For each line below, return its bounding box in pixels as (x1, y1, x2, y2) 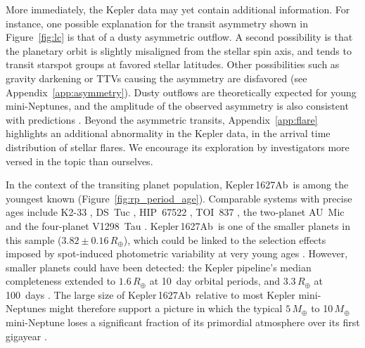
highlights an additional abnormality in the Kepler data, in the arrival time (6, 126, 331, 141)
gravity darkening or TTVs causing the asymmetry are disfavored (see (6, 70, 307, 85)
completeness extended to (6, 273, 116, 288)
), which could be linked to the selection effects (123, 232, 326, 247)
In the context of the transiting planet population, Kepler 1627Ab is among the (6, 177, 349, 192)
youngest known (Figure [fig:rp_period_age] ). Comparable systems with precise (6, 191, 352, 205)
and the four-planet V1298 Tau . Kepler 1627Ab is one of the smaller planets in (6, 218, 350, 233)
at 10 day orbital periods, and (149, 273, 280, 288)
